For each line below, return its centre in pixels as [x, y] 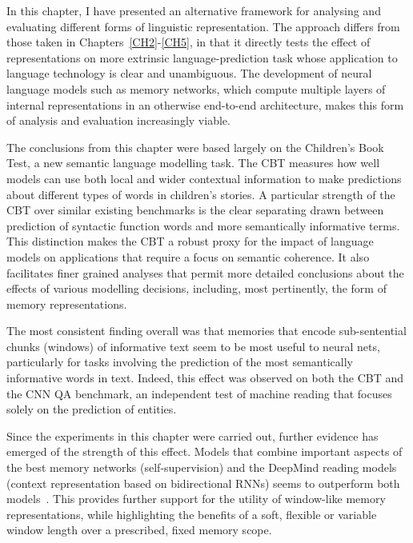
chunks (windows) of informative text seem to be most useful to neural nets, [193, 346]
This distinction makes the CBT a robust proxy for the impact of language [190, 241]
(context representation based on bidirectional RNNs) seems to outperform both [203, 483]
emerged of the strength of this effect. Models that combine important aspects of [204, 451]
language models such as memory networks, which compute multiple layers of [196, 88]
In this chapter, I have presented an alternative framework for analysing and [194, 10]
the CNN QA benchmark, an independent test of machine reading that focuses [199, 393]
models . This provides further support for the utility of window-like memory [196, 499]
